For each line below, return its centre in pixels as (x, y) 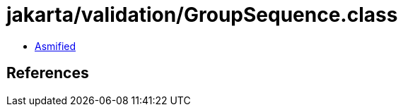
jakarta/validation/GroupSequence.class (202, 15)
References (48, 73)
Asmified (56, 46)
